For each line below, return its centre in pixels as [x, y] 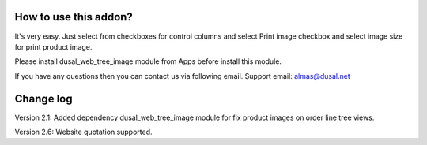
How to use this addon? [74, 17]
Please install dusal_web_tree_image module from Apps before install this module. [148, 61]
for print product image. [53, 46]
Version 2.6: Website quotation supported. [84, 132]
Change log [43, 99]
